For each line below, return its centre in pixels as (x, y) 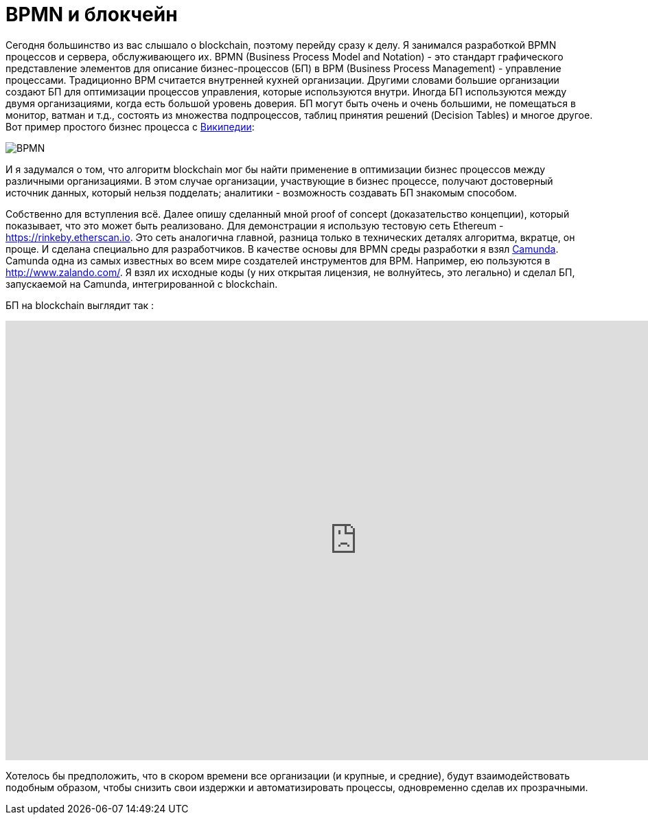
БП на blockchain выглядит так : (80, 305)
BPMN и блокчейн (92, 14)
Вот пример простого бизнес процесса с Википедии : (130, 126)
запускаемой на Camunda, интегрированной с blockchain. (142, 284)
